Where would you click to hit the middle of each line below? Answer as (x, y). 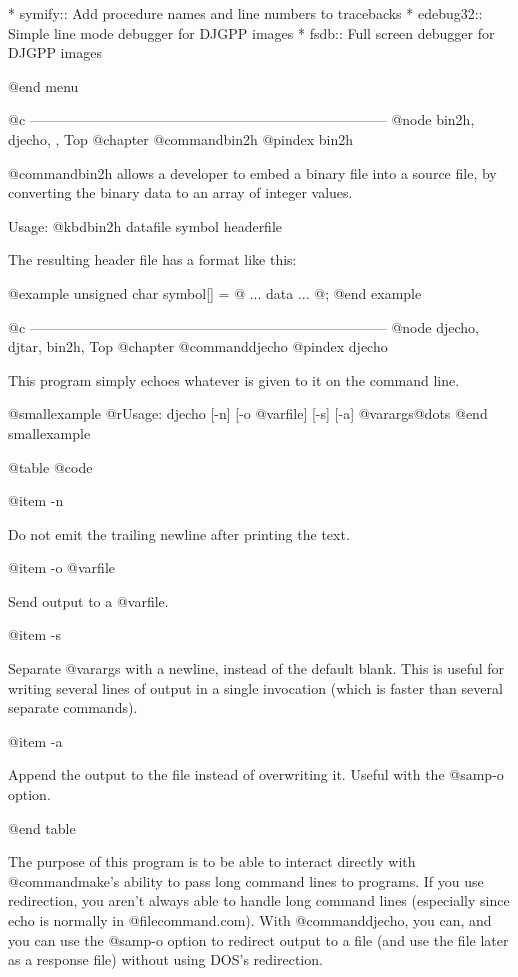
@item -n (36, 500)
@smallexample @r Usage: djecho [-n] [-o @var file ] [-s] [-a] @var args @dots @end (248, 413)
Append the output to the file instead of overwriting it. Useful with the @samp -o (256, 774)
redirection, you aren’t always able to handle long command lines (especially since (259, 900)
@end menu (43, 85)
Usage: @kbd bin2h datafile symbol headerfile (145, 225)
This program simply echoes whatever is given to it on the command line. (234, 379)
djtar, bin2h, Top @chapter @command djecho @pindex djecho (198, 346)
